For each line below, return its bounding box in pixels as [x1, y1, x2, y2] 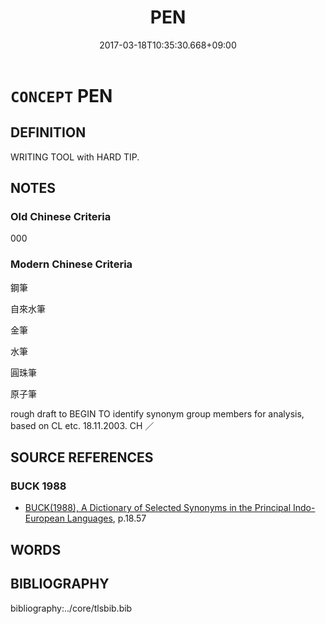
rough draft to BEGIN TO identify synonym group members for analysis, [10, 407, 305, 420]
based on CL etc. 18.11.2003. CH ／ [10, 419, 155, 431]
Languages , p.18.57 [66, 512, 147, 525]
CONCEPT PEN [10, 84, 113, 107]
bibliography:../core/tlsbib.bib [10, 602, 133, 614]
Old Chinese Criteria [10, 210, 112, 224]
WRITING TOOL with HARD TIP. [10, 151, 140, 163]
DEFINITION [10, 124, 87, 141]
